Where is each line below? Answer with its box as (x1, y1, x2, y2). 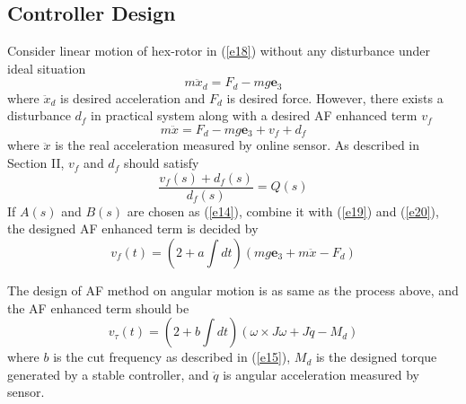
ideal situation (7, 58, 86, 77)
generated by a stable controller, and (7, 364, 209, 383)
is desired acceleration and (60, 88, 206, 107)
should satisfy (123, 154, 199, 172)
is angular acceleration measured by (223, 364, 419, 383)
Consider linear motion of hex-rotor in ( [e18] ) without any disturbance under (7, 41, 431, 60)
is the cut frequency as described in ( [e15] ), (53, 347, 291, 366)
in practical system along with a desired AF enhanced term (91, 106, 418, 125)
